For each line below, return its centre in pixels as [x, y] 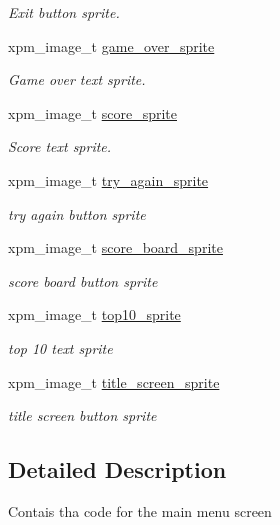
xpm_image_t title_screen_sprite [114, 381]
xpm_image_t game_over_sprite [111, 45]
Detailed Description [117, 469]
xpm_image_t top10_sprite [94, 314]
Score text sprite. [60, 146]
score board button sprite [83, 280]
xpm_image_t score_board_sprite [115, 247]
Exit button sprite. [64, 12]
